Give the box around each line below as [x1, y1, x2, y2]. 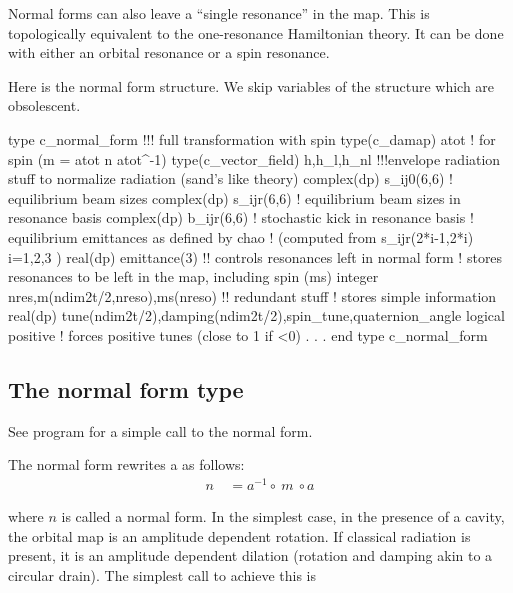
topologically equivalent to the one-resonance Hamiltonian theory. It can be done [8, 22, 504, 43]
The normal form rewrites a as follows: [8, 454, 245, 475]
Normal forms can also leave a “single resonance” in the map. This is [8, 3, 430, 23]
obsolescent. [8, 95, 81, 116]
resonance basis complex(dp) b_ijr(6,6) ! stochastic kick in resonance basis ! [8, 207, 474, 228]
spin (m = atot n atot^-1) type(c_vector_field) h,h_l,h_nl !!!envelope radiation [8, 148, 501, 169]
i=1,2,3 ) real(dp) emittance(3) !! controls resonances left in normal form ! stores [8, 246, 503, 267]
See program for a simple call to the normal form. [8, 420, 313, 441]
